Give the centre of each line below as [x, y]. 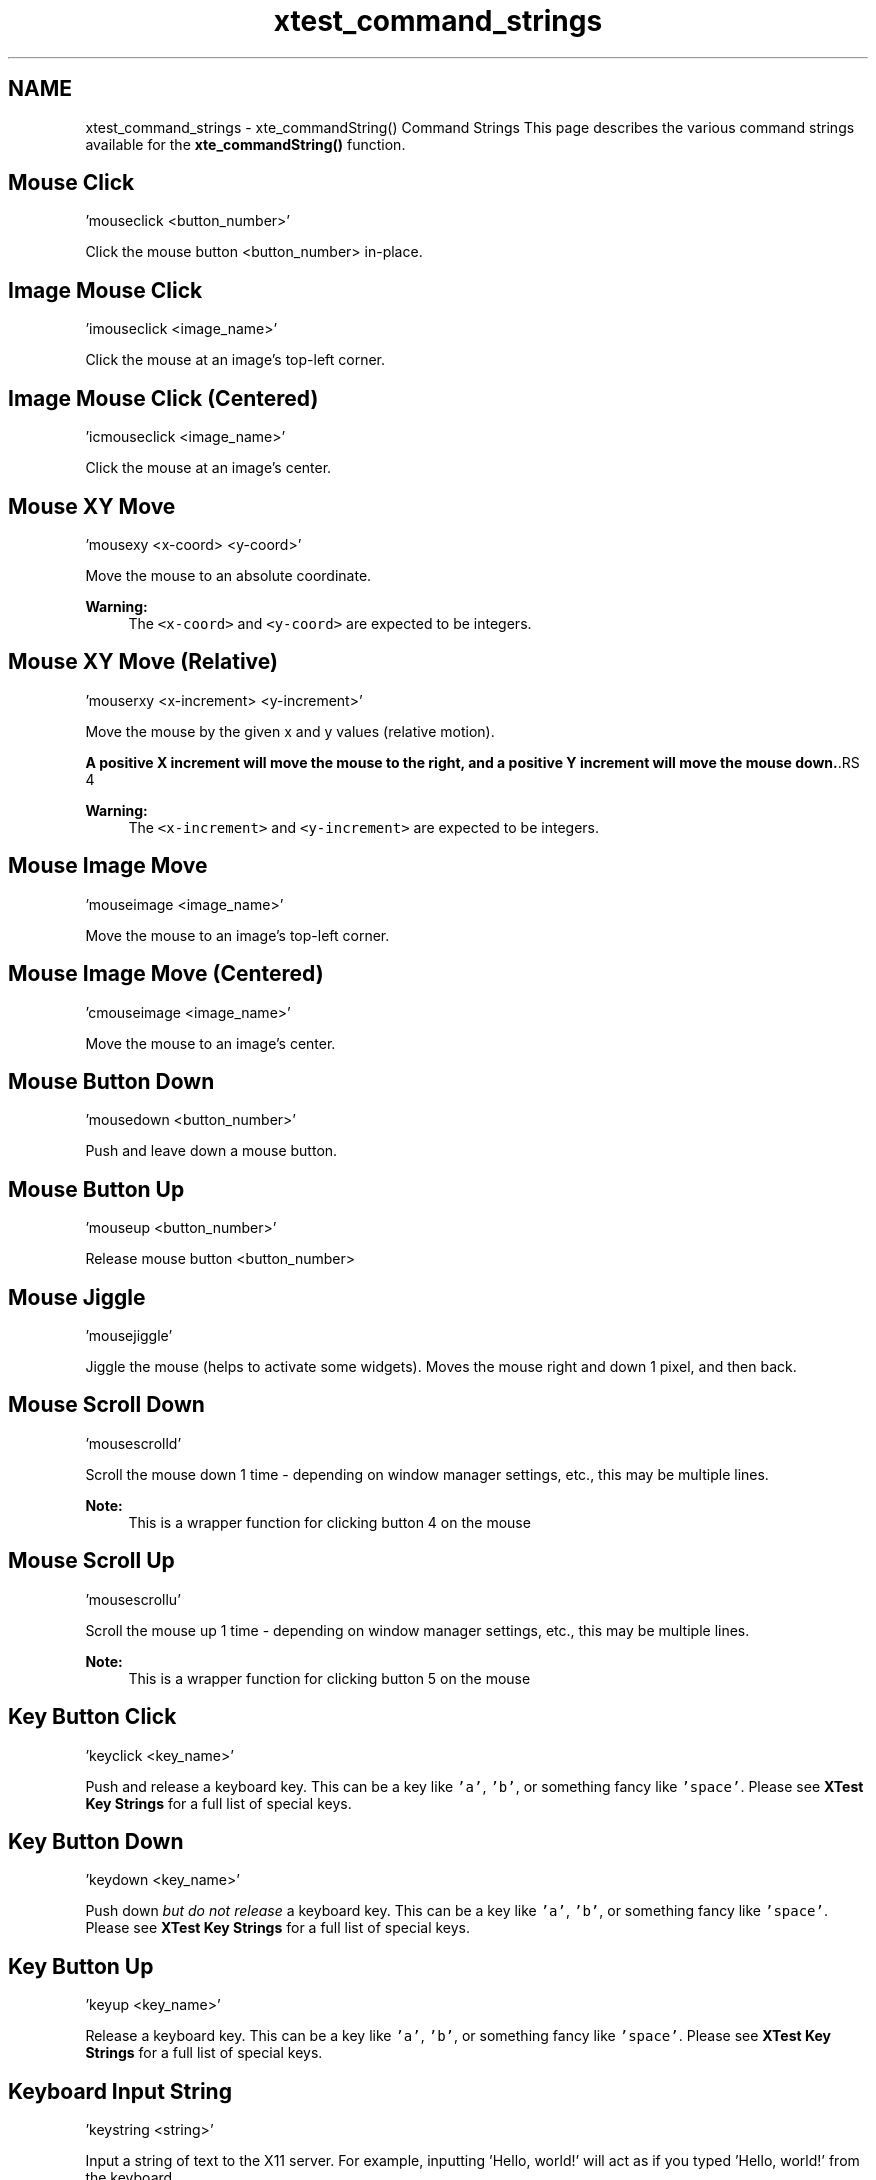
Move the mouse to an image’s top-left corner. [237, 935]
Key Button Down [96, 1841]
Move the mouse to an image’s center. [210, 1043]
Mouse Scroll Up [91, 1561]
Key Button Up [81, 1966]
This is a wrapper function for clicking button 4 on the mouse [329, 1522]
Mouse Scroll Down [106, 1405]
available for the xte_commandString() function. [245, 144]
